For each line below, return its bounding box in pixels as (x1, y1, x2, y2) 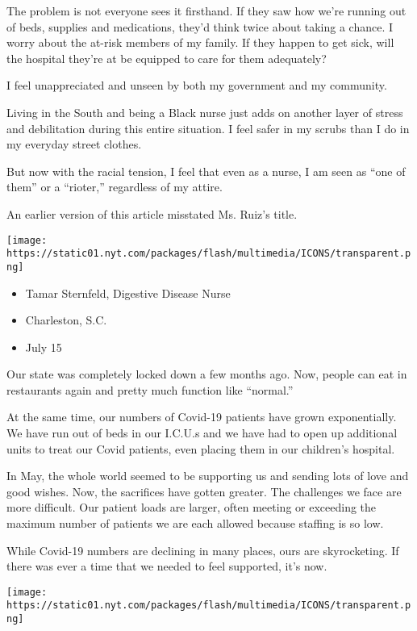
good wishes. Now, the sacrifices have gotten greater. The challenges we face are (6, 483, 402, 499)
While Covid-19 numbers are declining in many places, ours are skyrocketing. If (6, 541, 399, 558)
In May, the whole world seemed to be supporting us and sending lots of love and (6, 467, 409, 484)
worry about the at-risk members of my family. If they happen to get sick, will (6, 34, 394, 51)
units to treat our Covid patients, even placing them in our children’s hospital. (6, 440, 395, 457)
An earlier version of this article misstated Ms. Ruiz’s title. (6, 205, 298, 222)
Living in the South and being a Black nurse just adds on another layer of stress (6, 103, 403, 120)
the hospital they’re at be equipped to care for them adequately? (6, 49, 327, 66)
